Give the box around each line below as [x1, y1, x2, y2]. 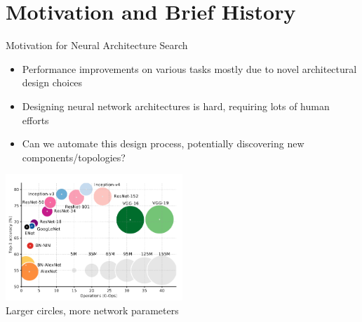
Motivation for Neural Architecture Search [6, 38, 188, 53]
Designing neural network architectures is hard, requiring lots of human [22, 98, 330, 113]
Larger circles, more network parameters [6, 303, 179, 318]
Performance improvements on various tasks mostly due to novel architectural [22, 61, 357, 76]
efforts [22, 112, 49, 127]
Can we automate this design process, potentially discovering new [22, 136, 304, 151]
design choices [22, 75, 83, 90]
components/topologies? [22, 149, 126, 164]
